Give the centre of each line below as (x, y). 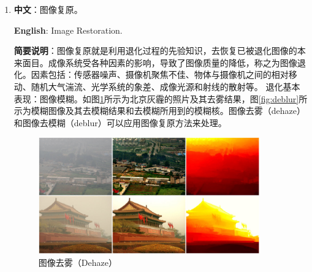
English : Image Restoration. (68, 30)
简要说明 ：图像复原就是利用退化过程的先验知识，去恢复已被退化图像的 (155, 51)
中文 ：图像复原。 (48, 9)
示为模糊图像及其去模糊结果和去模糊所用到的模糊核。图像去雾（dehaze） (160, 111)
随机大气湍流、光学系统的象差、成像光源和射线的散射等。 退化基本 (166, 86)
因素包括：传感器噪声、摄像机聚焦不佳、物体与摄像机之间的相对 (160, 74)
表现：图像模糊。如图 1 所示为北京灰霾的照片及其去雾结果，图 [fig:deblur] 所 (161, 98)
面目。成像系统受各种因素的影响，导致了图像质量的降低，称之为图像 (160, 62)
